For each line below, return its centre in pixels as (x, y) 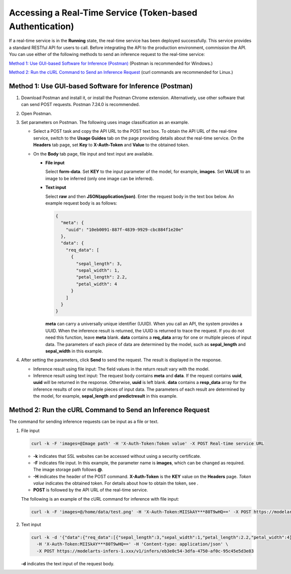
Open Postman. (37, 113)
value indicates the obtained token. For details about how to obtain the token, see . (116, 483)
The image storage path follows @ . (68, 470)
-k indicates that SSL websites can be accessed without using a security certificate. (117, 456)
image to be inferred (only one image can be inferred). (100, 178)
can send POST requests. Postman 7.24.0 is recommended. (81, 104)
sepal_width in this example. (74, 351)
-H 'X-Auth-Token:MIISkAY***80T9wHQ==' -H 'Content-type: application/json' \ (132, 544)
